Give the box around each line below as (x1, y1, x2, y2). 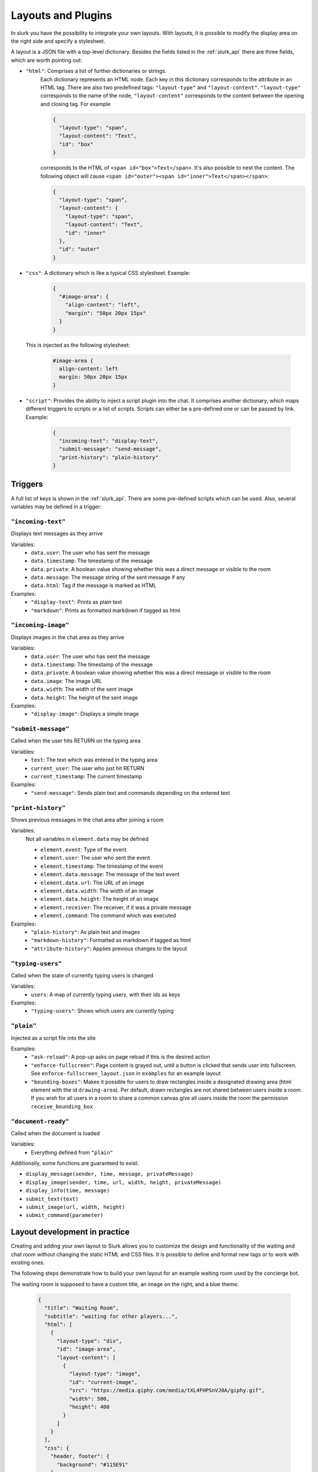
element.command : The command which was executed (40, 912, 177, 919)
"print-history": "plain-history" (59, 454, 159, 460)
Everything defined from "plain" (31, 1149, 113, 1156)
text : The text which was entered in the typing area (31, 757, 158, 764)
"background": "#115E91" (57, 1461, 129, 1468)
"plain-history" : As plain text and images (31, 928, 140, 936)
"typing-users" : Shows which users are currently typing (31, 1007, 174, 1015)
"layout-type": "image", (68, 1371, 141, 1377)
